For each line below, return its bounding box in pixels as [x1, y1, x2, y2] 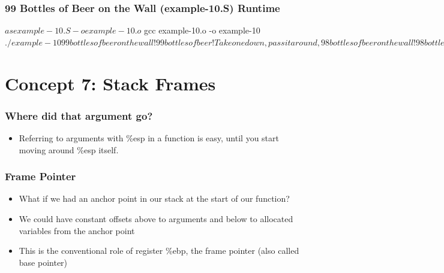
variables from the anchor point [19, 224, 135, 236]
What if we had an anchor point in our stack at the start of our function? [19, 192, 290, 205]
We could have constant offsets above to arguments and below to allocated [19, 213, 293, 225]
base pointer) [19, 256, 68, 268]
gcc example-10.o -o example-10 [144, 24, 260, 37]
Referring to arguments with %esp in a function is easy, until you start [19, 132, 279, 144]
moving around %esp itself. [19, 143, 119, 156]
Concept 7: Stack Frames [5, 71, 216, 95]
